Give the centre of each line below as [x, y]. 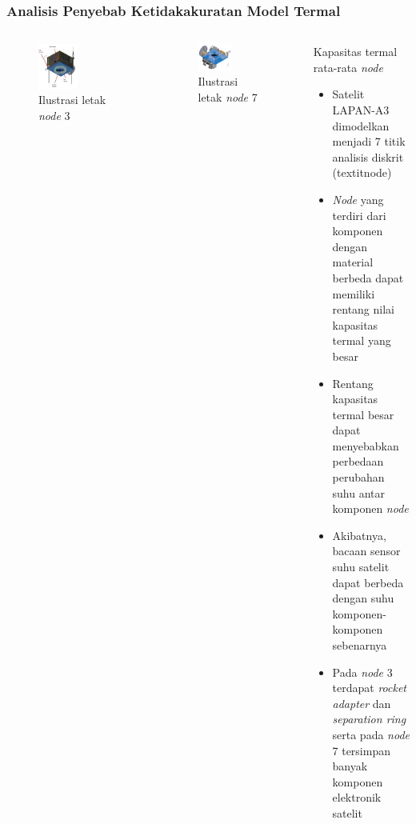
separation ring [369, 719]
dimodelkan [361, 125]
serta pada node [371, 734]
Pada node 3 [362, 672]
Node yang [358, 199]
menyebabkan [366, 445]
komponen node [370, 508]
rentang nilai [363, 309]
